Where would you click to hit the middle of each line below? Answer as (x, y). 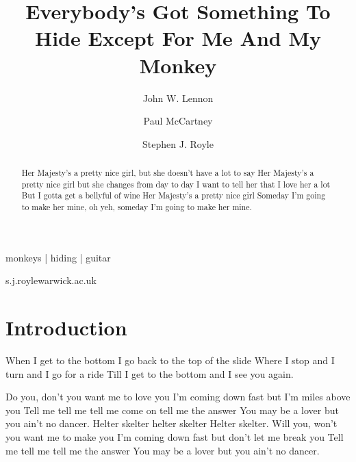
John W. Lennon (178, 98)
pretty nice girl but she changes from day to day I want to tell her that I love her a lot (176, 184)
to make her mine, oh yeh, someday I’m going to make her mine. (137, 207)
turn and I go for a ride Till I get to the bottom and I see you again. (150, 373)
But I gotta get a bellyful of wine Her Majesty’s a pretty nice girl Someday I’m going (174, 195)
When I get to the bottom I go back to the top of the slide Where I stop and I (170, 360)
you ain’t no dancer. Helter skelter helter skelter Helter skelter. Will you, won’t (171, 423)
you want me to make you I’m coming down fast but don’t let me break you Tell (175, 436)
